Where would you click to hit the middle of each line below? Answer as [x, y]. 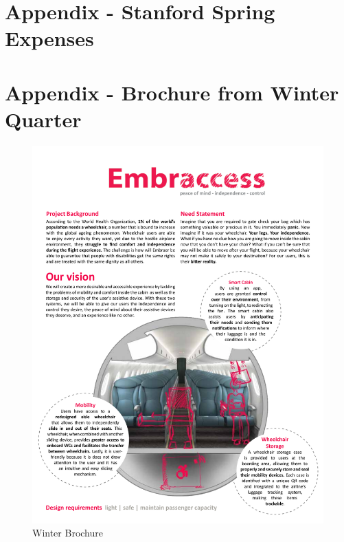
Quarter [43, 119]
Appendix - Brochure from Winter [172, 92]
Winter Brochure [68, 533]
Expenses [49, 38]
